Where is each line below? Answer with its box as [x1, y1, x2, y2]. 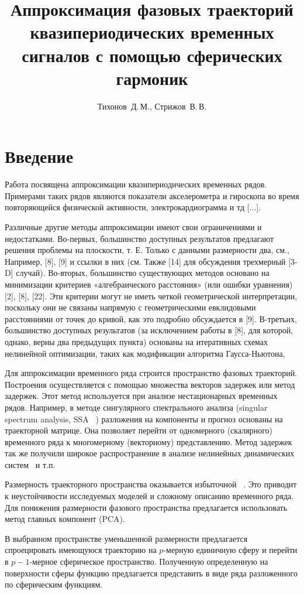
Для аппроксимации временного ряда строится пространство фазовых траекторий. [5, 367, 298, 379]
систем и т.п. [5, 458, 56, 470]
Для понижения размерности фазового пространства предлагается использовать [5, 501, 288, 513]
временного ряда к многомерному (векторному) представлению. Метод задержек [5, 435, 292, 448]
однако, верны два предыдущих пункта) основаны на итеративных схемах [5, 335, 268, 347]
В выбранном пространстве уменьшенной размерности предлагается [5, 532, 248, 544]
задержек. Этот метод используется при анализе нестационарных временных [5, 390, 278, 402]
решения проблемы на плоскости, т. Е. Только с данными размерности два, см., [5, 244, 289, 256]
